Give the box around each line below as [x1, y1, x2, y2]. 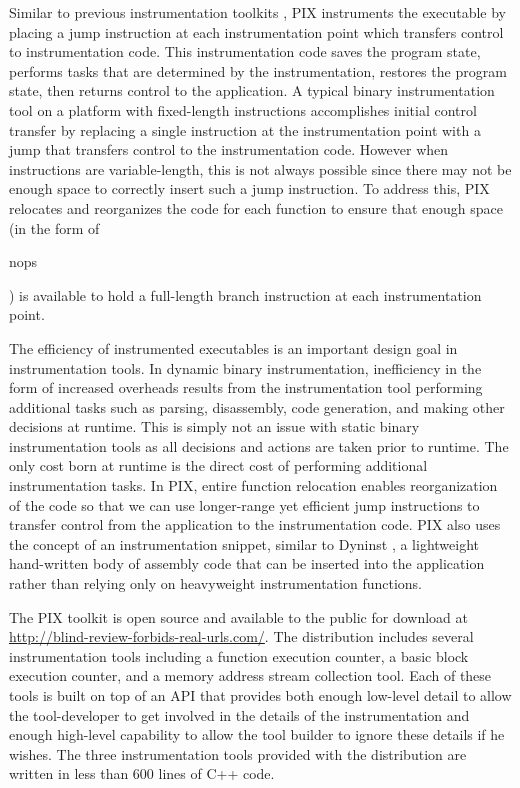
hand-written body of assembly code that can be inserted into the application [9, 553, 485, 574]
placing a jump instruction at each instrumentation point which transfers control [9, 21, 504, 42]
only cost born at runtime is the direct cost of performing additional [9, 455, 428, 476]
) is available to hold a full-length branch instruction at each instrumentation [9, 284, 482, 305]
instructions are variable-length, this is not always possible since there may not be [9, 158, 512, 179]
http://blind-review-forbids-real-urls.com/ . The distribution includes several [9, 626, 474, 647]
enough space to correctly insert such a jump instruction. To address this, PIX [9, 178, 490, 199]
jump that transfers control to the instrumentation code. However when [9, 139, 449, 160]
